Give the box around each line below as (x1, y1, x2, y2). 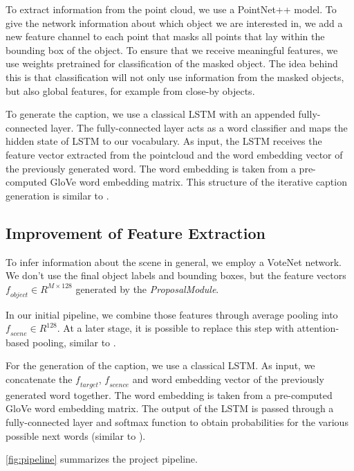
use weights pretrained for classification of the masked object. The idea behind (6, 56, 338, 71)
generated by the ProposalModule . (75, 281, 219, 296)
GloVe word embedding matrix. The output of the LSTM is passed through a (6, 401, 334, 416)
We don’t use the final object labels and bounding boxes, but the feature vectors (6, 268, 346, 283)
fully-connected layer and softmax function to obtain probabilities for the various (6, 415, 348, 429)
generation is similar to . (6, 188, 109, 202)
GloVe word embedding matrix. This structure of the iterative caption (50, 175, 347, 189)
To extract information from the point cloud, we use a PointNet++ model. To (6, 2, 337, 16)
